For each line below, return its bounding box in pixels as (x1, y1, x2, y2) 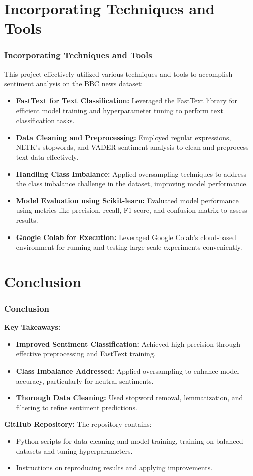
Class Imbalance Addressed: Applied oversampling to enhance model (16, 366, 239, 376)
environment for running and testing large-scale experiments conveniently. (16, 242, 242, 252)
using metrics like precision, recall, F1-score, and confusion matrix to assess (16, 205, 247, 215)
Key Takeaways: (4, 322, 61, 332)
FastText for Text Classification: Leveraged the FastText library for (16, 95, 237, 105)
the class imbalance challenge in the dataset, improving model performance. (16, 178, 248, 189)
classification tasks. (16, 115, 75, 126)
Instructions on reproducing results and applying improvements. (16, 462, 213, 473)
